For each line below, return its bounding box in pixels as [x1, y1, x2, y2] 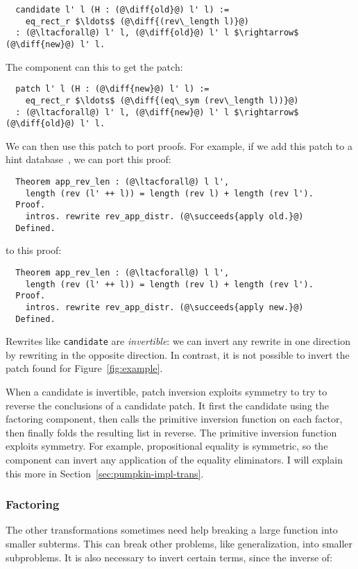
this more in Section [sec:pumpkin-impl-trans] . [6, 466, 204, 480]
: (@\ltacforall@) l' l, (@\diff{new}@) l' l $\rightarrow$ [15, 107, 299, 117]
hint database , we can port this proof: [6, 152, 171, 167]
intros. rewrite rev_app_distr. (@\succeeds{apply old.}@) [25, 212, 304, 221]
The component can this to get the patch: [6, 59, 183, 74]
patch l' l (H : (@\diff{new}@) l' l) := [15, 84, 210, 94]
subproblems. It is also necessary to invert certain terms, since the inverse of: [6, 550, 333, 564]
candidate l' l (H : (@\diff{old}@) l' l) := [15, 5, 230, 15]
